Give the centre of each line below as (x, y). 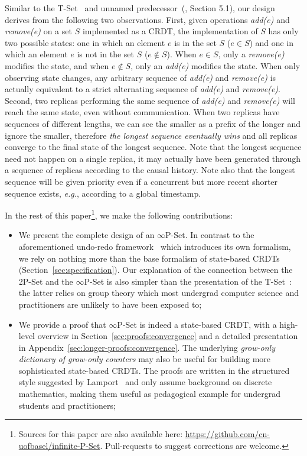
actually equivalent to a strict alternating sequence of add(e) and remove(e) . (143, 89)
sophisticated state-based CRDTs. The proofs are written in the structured (154, 370)
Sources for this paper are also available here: (101, 434)
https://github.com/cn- (227, 434)
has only (283, 31)
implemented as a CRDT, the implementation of (170, 31)
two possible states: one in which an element (85, 42)
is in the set (195, 42)
